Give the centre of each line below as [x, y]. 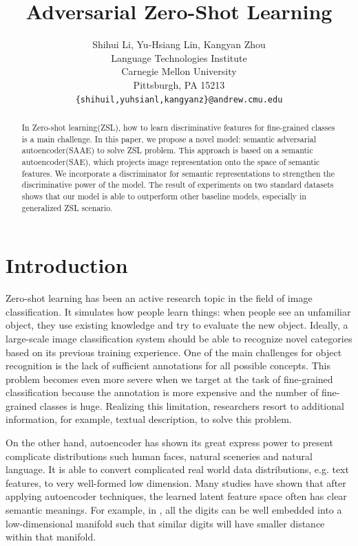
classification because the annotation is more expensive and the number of [162, 392]
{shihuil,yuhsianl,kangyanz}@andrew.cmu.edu [179, 99]
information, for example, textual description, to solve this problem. [149, 419]
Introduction [67, 265]
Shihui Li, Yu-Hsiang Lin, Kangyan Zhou [179, 44]
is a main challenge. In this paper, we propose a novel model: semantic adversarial [169, 139]
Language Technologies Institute [179, 57]
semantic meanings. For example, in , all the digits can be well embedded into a [174, 510]
